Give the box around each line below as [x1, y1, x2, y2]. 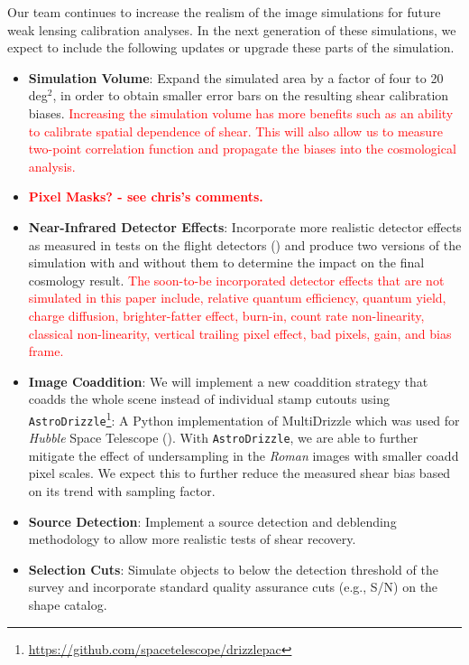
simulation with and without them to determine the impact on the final [28, 253, 425, 272]
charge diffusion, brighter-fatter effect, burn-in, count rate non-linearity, [28, 305, 425, 324]
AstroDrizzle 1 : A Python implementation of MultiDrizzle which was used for [28, 407, 460, 429]
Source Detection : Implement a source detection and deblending [28, 511, 397, 530]
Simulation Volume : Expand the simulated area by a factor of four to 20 [28, 68, 444, 87]
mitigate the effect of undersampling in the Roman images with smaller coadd [28, 445, 459, 464]
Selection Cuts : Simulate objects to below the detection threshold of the [28, 559, 438, 578]
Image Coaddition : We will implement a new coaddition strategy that [28, 371, 428, 390]
